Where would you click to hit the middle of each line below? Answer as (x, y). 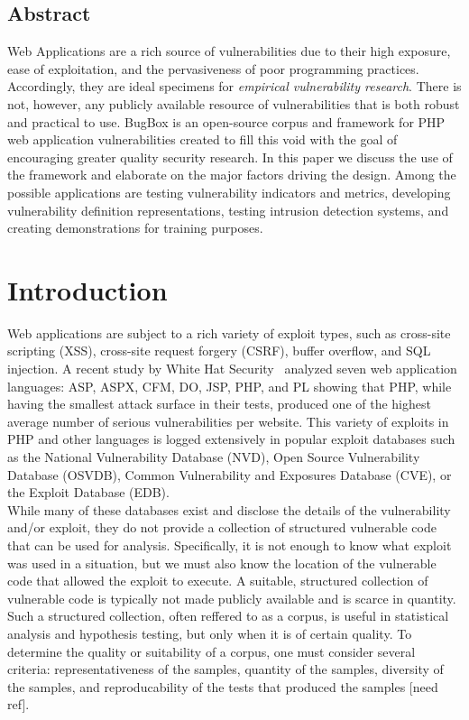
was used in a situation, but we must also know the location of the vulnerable (222, 563)
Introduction (87, 289)
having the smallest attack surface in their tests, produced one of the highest (219, 404)
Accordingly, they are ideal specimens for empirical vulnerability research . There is (234, 86)
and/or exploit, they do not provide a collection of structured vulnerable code (222, 527)
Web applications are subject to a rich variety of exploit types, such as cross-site (229, 332)
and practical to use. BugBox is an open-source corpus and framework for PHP (226, 121)
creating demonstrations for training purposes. (135, 228)
